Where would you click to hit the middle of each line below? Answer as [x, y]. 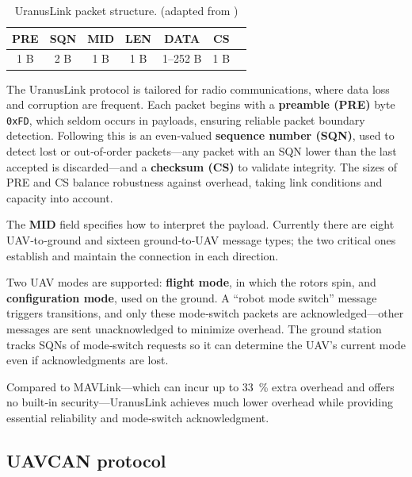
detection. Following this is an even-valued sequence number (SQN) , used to [200, 135]
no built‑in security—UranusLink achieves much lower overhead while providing [200, 402]
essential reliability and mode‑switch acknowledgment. [138, 417]
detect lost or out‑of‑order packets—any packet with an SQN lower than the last [202, 150]
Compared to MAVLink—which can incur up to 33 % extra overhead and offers [200, 386]
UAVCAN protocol [86, 460]
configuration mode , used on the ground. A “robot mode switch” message [192, 297]
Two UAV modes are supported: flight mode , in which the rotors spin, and [191, 282]
